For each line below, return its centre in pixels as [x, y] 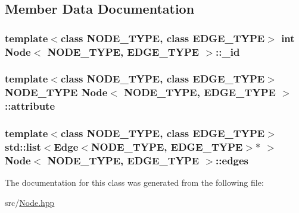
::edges [232, 160]
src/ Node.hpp [30, 202]
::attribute [30, 106]
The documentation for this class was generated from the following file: [134, 182]
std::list [23, 147]
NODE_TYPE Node [56, 92]
